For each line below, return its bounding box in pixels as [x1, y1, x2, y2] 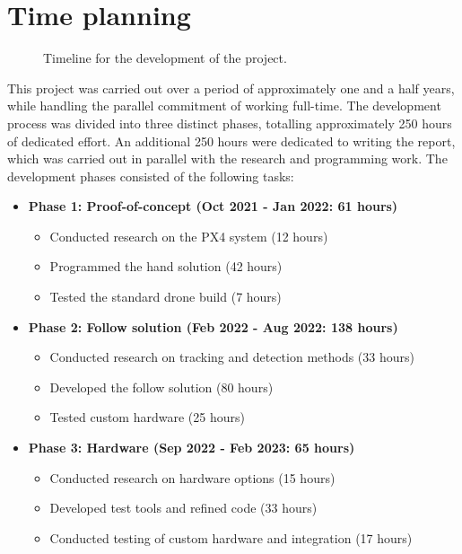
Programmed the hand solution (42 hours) [49, 257, 283, 276]
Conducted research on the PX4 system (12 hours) [49, 226, 328, 245]
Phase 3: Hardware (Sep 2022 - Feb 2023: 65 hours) [28, 438, 355, 457]
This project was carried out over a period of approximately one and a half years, [7, 78, 455, 97]
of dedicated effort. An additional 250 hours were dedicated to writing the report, [7, 131, 456, 150]
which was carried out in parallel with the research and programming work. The [7, 149, 448, 168]
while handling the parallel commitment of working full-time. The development [7, 96, 441, 115]
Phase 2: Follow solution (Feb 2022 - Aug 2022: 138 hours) [28, 317, 398, 336]
